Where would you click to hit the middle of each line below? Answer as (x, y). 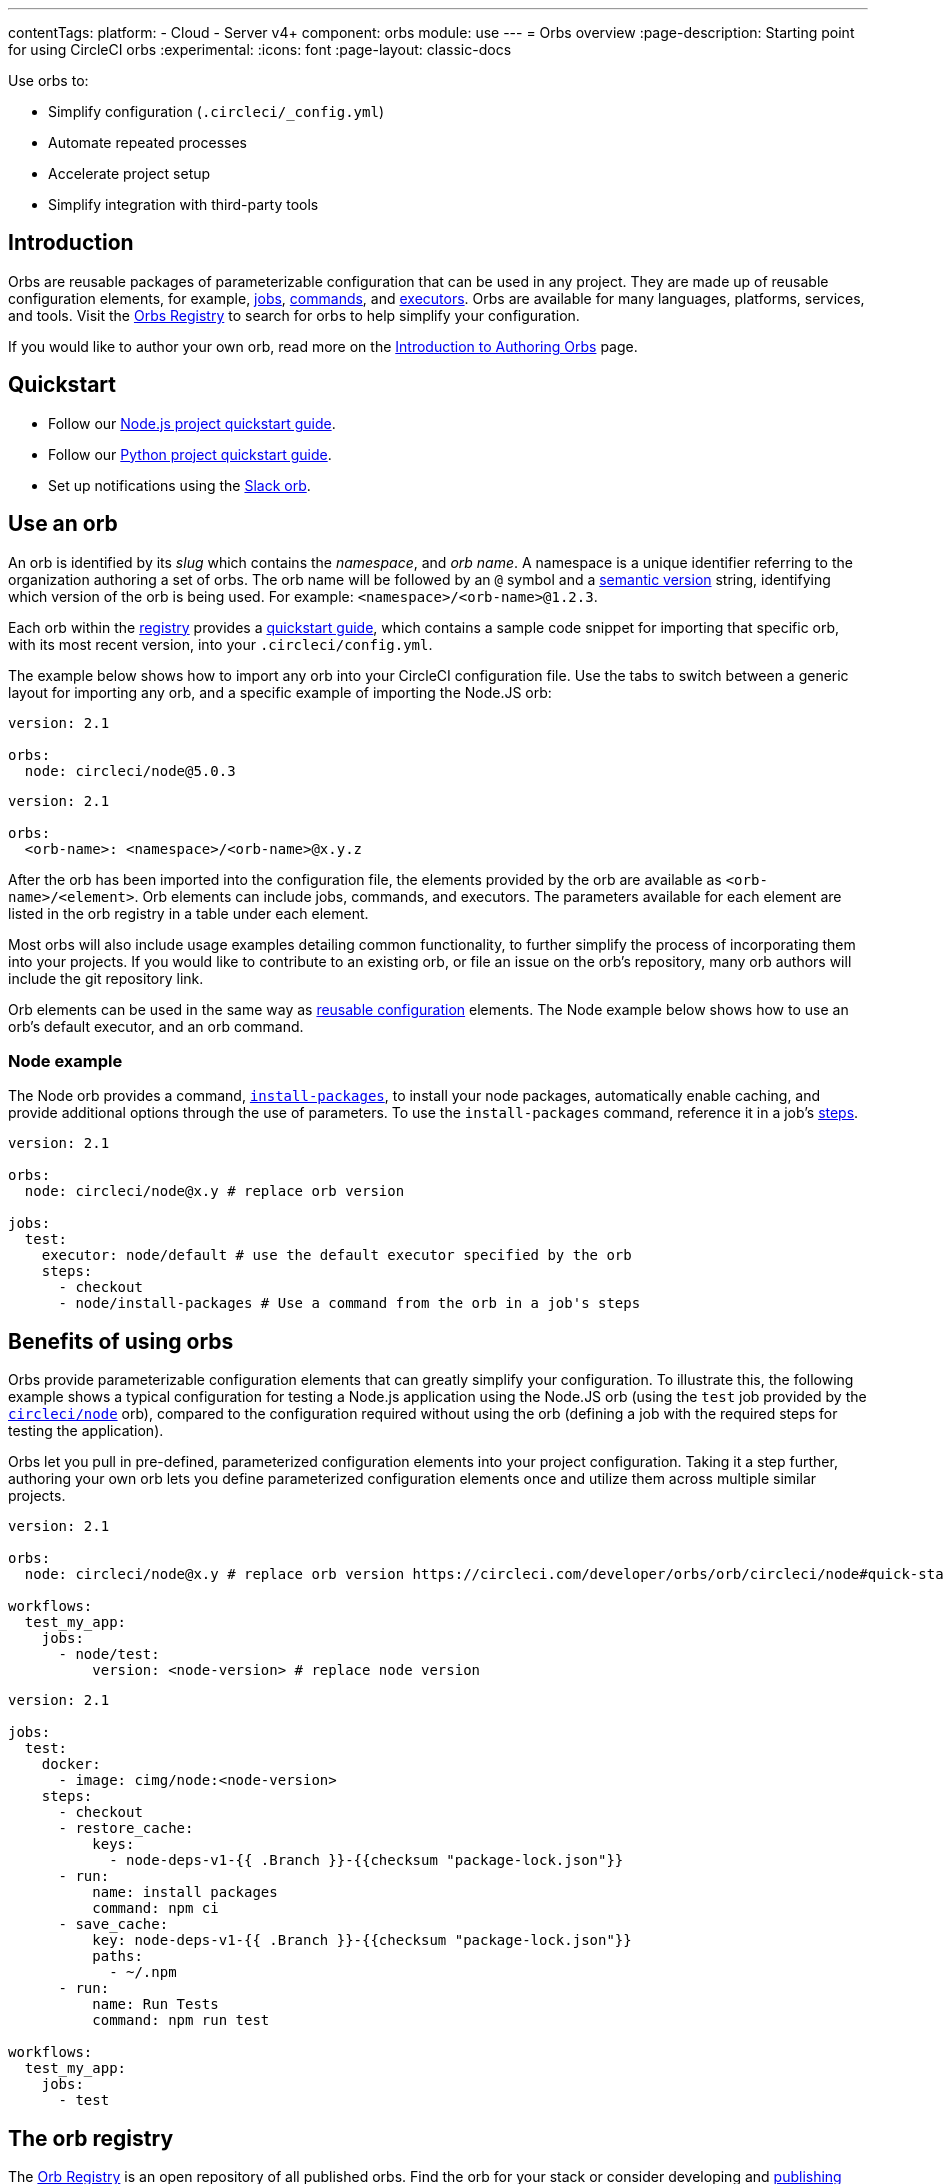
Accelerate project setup (129, 173)
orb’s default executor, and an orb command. (156, 1026)
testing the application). (86, 1431)
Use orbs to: (48, 80)
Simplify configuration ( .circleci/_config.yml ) (216, 111)
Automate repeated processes (147, 142)
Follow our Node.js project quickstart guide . (192, 423)
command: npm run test (181, 2020)
